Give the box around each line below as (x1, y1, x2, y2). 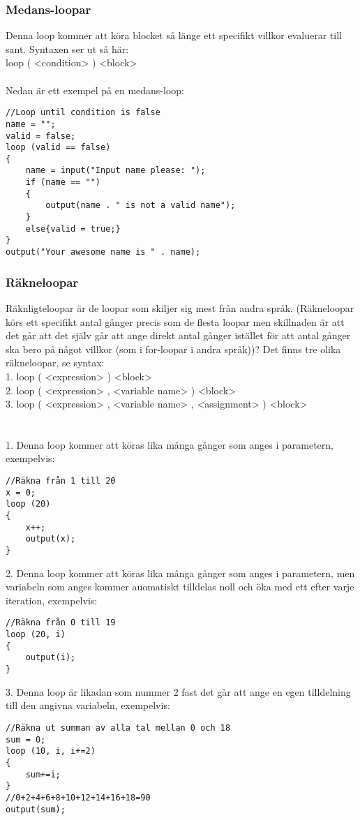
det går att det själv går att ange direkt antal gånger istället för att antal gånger (6, 328, 351, 343)
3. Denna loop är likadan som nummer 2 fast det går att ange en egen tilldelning (6, 684, 351, 699)
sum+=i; (25, 769, 61, 780)
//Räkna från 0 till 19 (6, 618, 116, 628)
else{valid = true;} (25, 223, 121, 234)
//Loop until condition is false (6, 107, 160, 118)
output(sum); (6, 804, 66, 814)
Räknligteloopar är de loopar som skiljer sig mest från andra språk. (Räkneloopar (6, 300, 354, 315)
